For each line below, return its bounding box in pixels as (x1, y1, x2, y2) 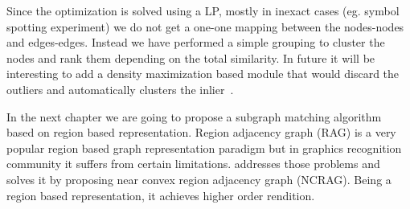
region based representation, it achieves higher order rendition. (6, 186, 315, 203)
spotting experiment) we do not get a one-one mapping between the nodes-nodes (6, 18, 404, 35)
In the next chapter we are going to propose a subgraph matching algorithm (6, 108, 382, 125)
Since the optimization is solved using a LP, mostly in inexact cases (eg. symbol (6, 2, 400, 18)
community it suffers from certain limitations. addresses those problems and (6, 155, 380, 172)
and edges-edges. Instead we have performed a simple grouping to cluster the (6, 34, 385, 51)
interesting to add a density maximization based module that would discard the (6, 65, 400, 82)
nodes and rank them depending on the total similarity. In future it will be (6, 49, 375, 66)
